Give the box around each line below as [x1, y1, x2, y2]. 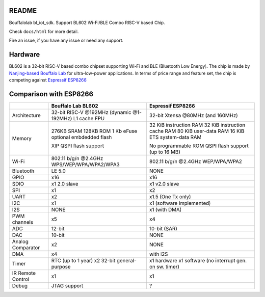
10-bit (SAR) [149, 225, 178, 232]
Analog [12, 238, 29, 245]
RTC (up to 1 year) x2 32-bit [51, 257, 115, 264]
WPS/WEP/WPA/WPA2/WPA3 [51, 161, 120, 168]
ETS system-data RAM [149, 134, 202, 140]
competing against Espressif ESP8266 [9, 77, 87, 83]
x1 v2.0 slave [149, 180, 179, 187]
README [9, 6, 37, 15]
